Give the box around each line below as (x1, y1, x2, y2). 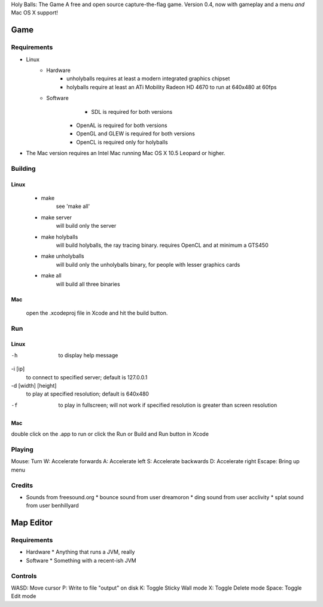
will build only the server (56, 222, 117, 229)
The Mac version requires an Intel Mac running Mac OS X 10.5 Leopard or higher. (26, 150, 226, 157)
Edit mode (11, 593, 36, 600)
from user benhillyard (26, 502, 79, 509)
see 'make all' (56, 203, 90, 210)
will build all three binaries (56, 280, 120, 288)
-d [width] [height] (11, 382, 57, 389)
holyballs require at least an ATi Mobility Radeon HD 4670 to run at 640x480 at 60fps (66, 83, 277, 90)
